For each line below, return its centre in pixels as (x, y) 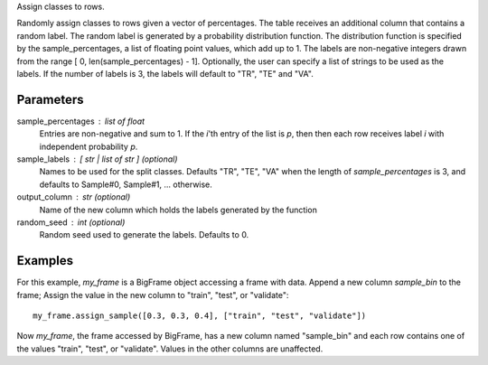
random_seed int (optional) (71, 222)
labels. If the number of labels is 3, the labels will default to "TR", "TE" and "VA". (165, 73)
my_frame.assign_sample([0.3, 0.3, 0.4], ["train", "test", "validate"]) (200, 316)
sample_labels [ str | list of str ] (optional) (97, 159)
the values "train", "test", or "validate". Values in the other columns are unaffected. (170, 349)
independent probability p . (89, 146)
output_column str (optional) (74, 197)
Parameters (50, 99)
